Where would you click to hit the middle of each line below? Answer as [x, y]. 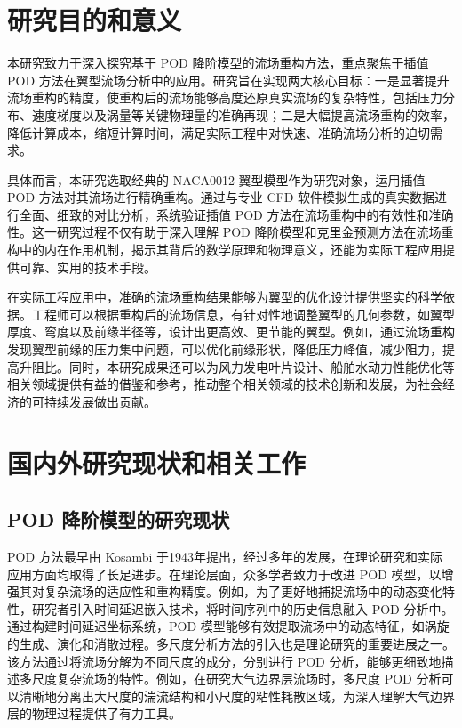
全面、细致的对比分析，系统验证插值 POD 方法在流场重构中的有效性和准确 [236, 214]
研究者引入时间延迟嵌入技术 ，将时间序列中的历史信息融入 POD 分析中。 [243, 608]
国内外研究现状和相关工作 [157, 462]
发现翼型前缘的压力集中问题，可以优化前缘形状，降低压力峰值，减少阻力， [225, 349]
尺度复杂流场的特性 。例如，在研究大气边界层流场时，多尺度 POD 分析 [236, 679]
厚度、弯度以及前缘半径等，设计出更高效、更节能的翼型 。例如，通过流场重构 [231, 332]
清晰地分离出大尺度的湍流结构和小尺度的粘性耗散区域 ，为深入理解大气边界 [237, 696]
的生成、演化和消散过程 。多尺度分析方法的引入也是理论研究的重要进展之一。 [231, 643]
